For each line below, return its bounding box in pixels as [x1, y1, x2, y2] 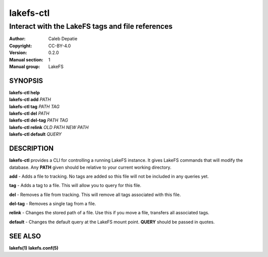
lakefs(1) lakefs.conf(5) [9, 245, 59, 251]
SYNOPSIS [9, 76, 43, 85]
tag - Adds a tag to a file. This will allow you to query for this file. [9, 183, 141, 189]
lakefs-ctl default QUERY [9, 131, 62, 137]
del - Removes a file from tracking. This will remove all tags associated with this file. [9, 192, 181, 197]
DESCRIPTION [9, 144, 54, 153]
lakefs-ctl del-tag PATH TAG [9, 117, 68, 124]
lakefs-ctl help [9, 89, 40, 95]
